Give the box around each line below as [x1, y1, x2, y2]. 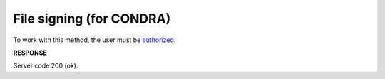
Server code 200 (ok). [13, 61, 78, 70]
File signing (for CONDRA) [13, 11, 171, 26]
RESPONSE [13, 48, 48, 57]
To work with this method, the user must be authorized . [13, 36, 176, 44]
